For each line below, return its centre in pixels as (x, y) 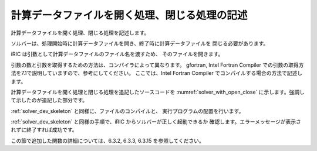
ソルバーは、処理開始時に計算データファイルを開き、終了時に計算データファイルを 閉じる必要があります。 (140, 43)
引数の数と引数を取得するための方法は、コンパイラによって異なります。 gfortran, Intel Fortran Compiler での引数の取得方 (157, 65)
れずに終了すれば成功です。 (44, 130)
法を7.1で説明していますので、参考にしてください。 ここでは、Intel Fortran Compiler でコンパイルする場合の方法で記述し (156, 73)
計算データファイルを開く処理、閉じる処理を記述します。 (80, 33)
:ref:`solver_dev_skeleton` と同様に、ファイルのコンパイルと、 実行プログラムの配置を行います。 (127, 111)
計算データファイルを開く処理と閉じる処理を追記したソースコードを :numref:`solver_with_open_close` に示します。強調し (158, 92)
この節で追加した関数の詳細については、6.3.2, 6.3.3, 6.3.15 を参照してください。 (108, 140)
